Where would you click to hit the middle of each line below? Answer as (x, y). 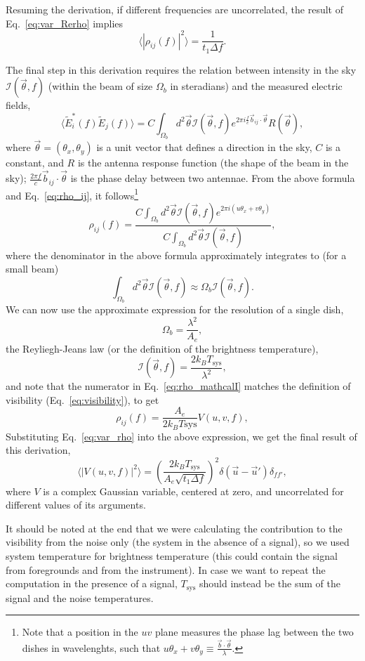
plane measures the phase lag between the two (254, 632)
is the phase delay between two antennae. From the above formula (213, 178)
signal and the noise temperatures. (80, 597)
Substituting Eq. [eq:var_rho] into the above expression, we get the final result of (181, 436)
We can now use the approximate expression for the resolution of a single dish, (175, 309)
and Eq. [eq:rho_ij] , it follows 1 (72, 194)
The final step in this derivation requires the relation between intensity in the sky (181, 69)
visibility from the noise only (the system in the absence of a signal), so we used (178, 542)
